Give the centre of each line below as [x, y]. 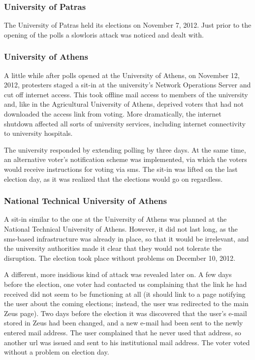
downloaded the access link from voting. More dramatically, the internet [113, 114]
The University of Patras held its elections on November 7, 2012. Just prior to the [128, 25]
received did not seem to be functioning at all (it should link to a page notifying [125, 294]
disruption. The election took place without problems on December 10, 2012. [120, 258]
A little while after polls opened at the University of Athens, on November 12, [122, 75]
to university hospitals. [38, 133]
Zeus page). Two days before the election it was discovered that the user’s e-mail [126, 313]
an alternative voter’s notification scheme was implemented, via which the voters [126, 159]
